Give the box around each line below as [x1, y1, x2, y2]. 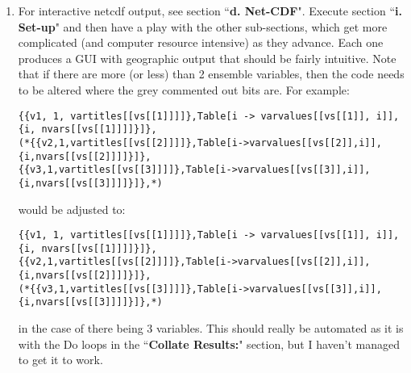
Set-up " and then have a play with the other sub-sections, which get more [18, 18, 388, 35]
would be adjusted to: [18, 200, 126, 217]
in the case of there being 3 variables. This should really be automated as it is [18, 320, 404, 337]
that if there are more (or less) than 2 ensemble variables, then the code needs [18, 65, 405, 82]
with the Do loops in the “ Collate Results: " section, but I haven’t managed [18, 335, 400, 352]
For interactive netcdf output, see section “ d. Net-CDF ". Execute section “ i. [18, 2, 402, 19]
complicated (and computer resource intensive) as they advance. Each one [18, 34, 384, 51]
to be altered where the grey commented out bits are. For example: [18, 81, 350, 98]
